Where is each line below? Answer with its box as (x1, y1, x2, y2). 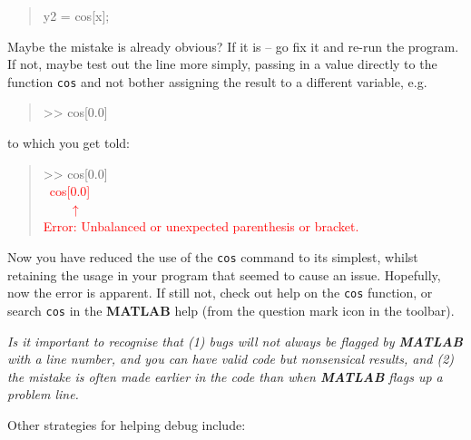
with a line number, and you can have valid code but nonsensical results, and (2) (7, 349, 455, 368)
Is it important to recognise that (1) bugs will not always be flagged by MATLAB (7, 331, 463, 350)
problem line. (7, 385, 79, 404)
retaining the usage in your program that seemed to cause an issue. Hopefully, (7, 265, 441, 284)
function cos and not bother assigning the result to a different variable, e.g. (7, 72, 427, 91)
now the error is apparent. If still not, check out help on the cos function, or (7, 283, 433, 302)
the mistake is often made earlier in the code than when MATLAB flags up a (7, 367, 443, 386)
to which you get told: (7, 133, 130, 152)
